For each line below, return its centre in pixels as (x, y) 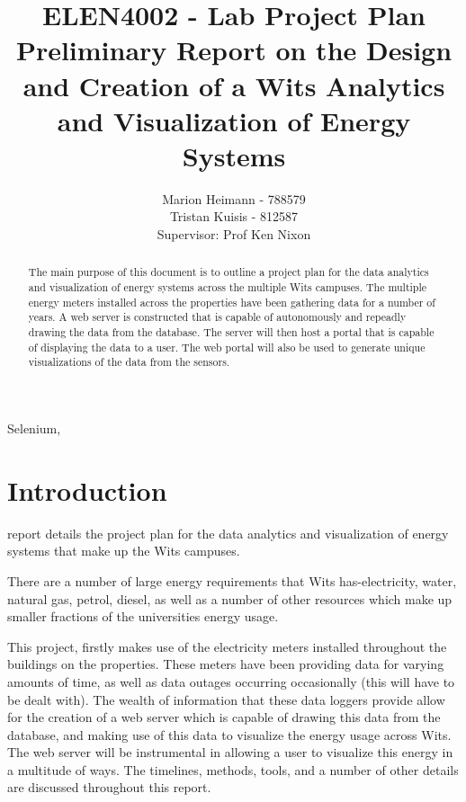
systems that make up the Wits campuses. (124, 551)
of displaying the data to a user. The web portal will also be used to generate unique (227, 347)
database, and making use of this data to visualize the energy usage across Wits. (229, 734)
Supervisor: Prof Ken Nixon (234, 234)
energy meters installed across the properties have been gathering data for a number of (232, 302)
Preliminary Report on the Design (234, 50)
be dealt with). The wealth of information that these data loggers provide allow (226, 699)
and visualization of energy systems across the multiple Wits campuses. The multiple (228, 287)
